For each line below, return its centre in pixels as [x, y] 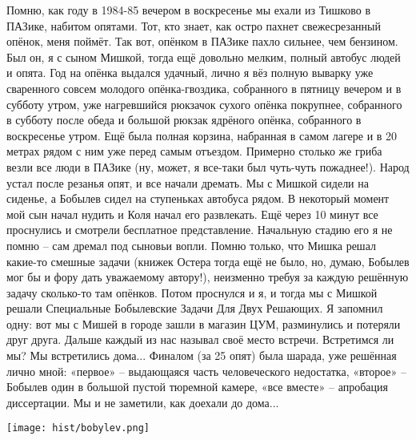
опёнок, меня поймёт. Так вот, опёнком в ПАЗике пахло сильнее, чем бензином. [202, 41]
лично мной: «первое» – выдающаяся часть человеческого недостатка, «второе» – [206, 371]
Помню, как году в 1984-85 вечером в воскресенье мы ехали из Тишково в [189, 10]
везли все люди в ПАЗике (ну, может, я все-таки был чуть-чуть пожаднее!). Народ [208, 166]
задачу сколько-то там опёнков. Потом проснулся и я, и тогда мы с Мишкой [192, 292]
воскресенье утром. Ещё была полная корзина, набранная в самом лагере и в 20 [202, 135]
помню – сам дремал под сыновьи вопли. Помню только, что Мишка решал [191, 245]
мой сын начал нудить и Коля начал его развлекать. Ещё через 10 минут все [192, 214]
